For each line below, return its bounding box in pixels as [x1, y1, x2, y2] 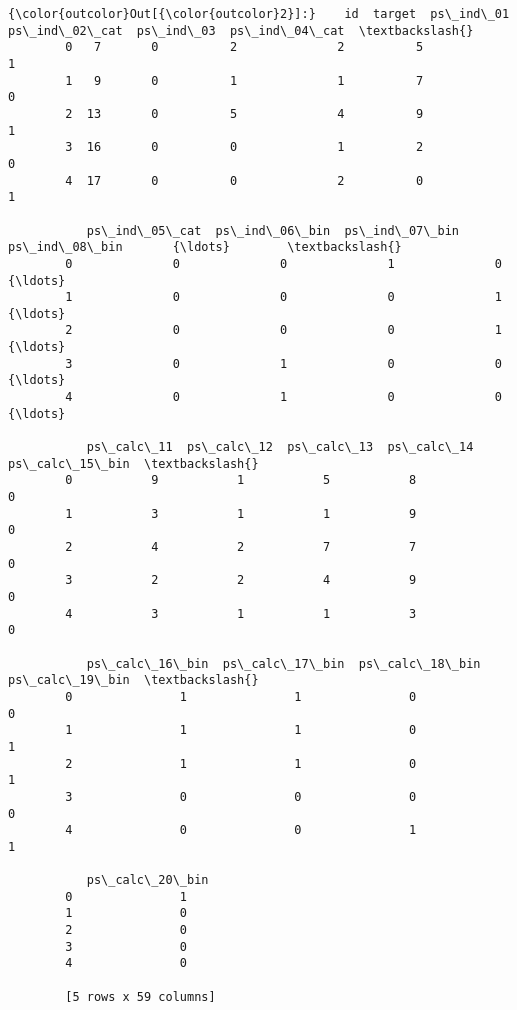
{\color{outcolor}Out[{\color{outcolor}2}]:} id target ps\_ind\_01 [8, 7, 510, 21]
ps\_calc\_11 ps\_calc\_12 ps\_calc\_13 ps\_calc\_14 [86, 440, 474, 455]
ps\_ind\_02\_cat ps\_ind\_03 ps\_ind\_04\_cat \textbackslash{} [8, 23, 474, 38]
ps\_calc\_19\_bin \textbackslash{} [8, 673, 259, 688]
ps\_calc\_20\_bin [86, 873, 209, 888]
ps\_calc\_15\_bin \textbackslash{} [8, 456, 259, 471]
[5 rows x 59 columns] [65, 989, 216, 1004]
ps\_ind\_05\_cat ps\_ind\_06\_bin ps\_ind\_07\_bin [86, 223, 460, 238]
